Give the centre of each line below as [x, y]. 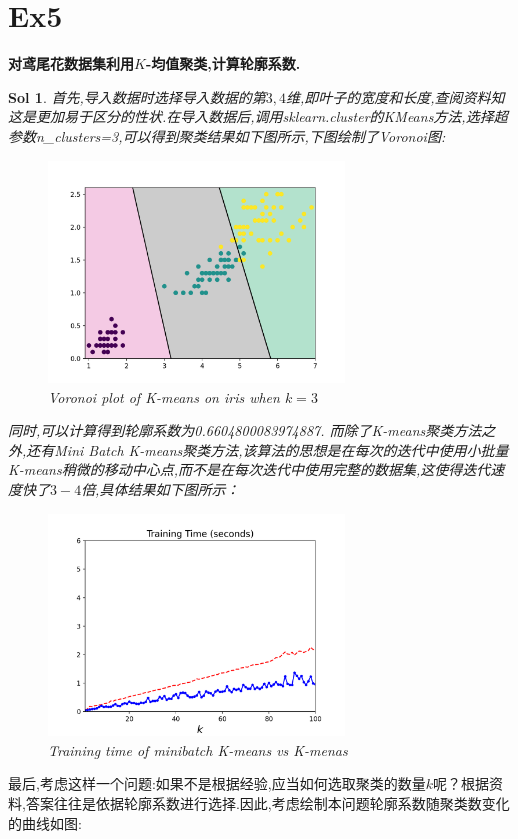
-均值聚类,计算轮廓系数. [223, 63]
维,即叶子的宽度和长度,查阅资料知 [395, 96]
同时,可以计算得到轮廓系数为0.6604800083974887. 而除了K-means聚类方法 [245, 430]
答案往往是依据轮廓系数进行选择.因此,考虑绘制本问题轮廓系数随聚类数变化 [267, 803]
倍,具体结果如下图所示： [160, 489]
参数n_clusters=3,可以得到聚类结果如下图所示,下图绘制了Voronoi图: [227, 135]
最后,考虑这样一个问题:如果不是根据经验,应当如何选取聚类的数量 [217, 783]
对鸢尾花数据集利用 [71, 63]
